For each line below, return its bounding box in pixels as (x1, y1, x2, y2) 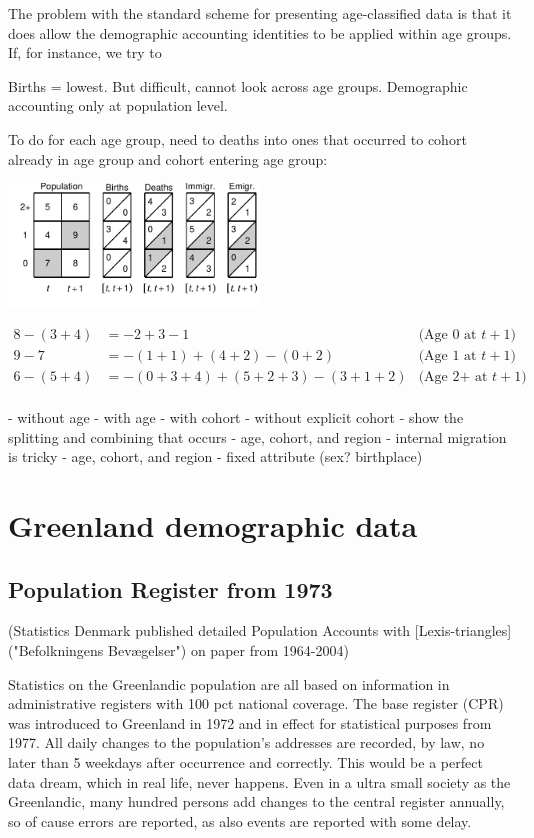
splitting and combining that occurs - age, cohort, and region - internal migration (8, 426, 507, 447)
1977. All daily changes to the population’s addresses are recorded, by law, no (8, 732, 485, 753)
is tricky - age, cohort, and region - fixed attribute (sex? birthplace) (8, 446, 423, 467)
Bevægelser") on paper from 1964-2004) (108, 640, 349, 661)
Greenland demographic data (8, 505, 418, 546)
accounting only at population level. (8, 95, 228, 116)
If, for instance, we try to (8, 42, 162, 63)
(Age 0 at (418, 328, 477, 343)
